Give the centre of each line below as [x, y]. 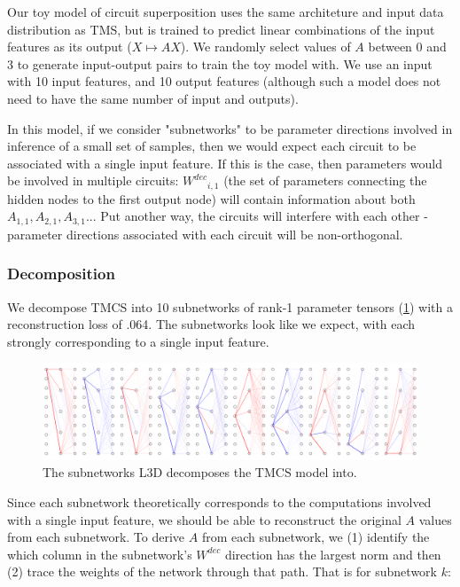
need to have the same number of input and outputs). [153, 98]
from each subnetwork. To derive [96, 537]
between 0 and [407, 47]
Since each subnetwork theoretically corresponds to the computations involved [219, 501]
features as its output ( [70, 47]
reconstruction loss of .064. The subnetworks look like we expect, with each [211, 324]
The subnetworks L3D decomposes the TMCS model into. [200, 472]
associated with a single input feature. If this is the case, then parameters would [225, 163]
